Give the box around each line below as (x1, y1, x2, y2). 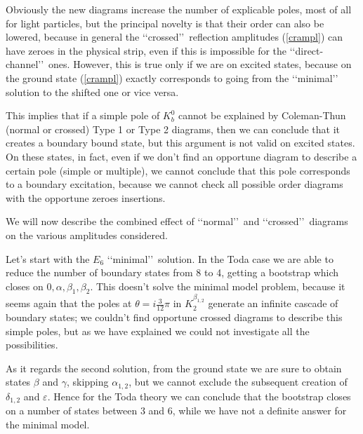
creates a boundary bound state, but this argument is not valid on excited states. (6, 135, 355, 150)
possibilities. (6, 337, 58, 352)
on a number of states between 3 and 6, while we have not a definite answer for (6, 403, 347, 418)
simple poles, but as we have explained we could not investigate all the (6, 323, 310, 338)
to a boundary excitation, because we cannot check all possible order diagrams (6, 177, 343, 191)
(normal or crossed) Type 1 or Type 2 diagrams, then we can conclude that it (6, 121, 340, 136)
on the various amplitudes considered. (6, 227, 168, 242)
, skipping (66, 374, 109, 389)
